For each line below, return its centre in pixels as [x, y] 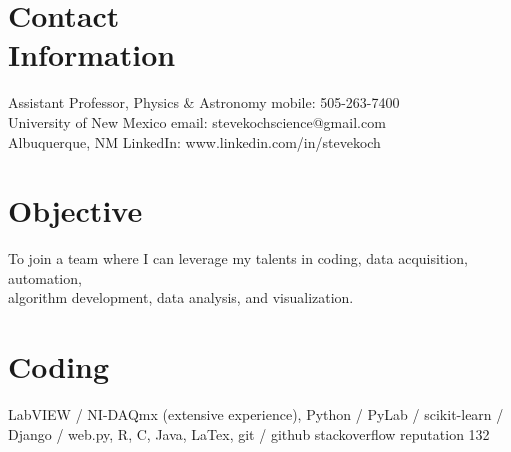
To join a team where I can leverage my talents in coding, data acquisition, [238, 258]
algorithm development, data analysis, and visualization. [181, 297]
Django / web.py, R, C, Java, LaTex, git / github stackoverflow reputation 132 [249, 433]
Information [92, 54]
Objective [75, 210]
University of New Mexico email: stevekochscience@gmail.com [197, 121]
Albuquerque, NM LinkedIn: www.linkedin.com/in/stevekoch [194, 141]
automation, [45, 277]
